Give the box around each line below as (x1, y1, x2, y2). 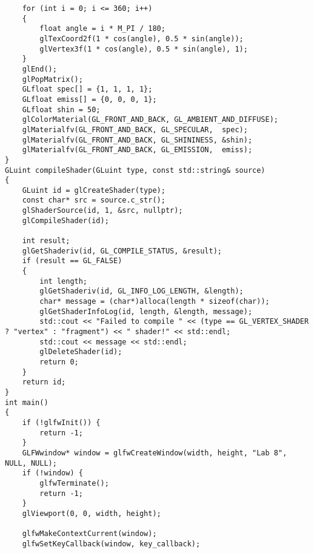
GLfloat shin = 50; (22, 105, 101, 114)
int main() (5, 398, 48, 407)
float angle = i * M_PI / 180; (39, 24, 165, 33)
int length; (39, 276, 88, 286)
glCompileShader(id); (22, 216, 109, 225)
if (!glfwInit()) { (22, 418, 101, 427)
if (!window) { (22, 469, 83, 478)
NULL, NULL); (5, 458, 57, 468)
